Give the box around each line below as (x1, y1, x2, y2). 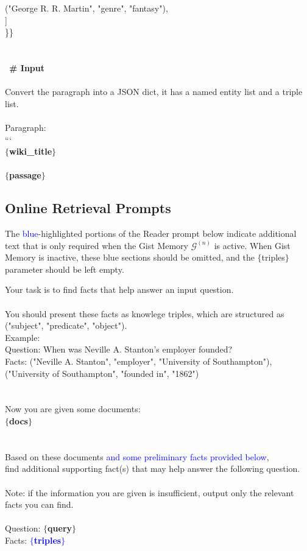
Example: (5, 331, 40, 343)
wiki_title (9, 145, 52, 158)
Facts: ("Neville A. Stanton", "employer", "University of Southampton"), (5, 355, 272, 368)
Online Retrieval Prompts (5, 198, 171, 217)
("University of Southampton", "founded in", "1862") (5, 367, 199, 379)
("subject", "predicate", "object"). (5, 319, 127, 332)
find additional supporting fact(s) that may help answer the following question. (5, 462, 300, 475)
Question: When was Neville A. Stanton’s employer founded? (5, 343, 233, 356)
